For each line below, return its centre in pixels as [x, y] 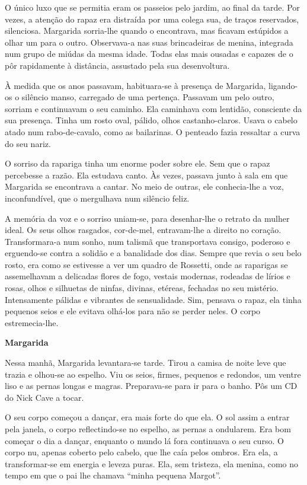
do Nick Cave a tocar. [44, 397]
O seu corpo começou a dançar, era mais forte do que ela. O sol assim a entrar [147, 417]
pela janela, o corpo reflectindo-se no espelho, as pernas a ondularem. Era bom [148, 429]
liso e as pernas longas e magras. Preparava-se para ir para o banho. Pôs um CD [151, 386]
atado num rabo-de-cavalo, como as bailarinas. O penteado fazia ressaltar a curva [153, 131]
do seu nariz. [28, 143]
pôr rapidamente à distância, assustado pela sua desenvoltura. [117, 65]
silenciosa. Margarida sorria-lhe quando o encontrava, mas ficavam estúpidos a [147, 31]
